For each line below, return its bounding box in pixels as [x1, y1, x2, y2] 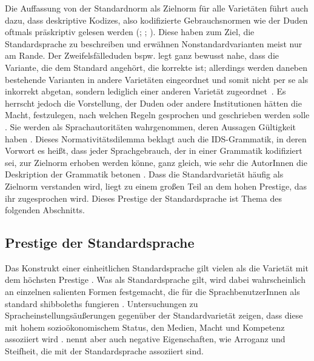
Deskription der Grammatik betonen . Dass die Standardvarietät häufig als [5, 168, 284, 180]
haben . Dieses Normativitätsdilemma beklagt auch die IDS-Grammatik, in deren [5, 132, 307, 145]
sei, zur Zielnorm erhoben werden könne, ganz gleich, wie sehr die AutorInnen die [5, 156, 307, 168]
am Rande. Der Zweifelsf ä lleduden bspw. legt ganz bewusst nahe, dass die [5, 49, 279, 62]
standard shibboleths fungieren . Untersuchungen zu [5, 297, 198, 310]
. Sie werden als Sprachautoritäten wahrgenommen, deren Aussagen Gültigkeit [5, 120, 296, 133]
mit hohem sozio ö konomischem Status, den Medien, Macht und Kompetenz [5, 320, 285, 333]
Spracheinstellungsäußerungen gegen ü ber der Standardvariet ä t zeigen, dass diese [5, 309, 303, 322]
